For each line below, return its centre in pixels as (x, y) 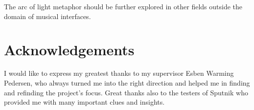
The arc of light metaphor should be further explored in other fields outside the (123, 6)
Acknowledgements (69, 50)
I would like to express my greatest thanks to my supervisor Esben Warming (119, 73)
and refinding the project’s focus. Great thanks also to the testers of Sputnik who (126, 92)
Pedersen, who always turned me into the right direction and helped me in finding (127, 82)
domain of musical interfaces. (47, 16)
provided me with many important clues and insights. (84, 102)
